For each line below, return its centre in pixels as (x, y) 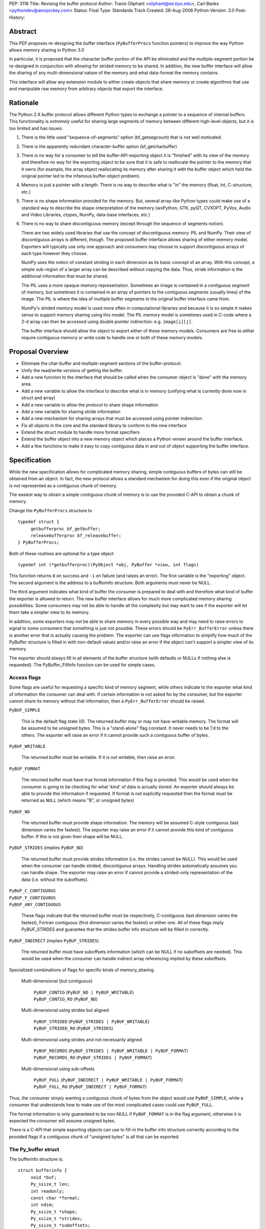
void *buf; (44, 1177)
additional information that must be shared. (65, 276)
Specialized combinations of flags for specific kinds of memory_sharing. (82, 970)
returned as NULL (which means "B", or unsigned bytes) (78, 800)
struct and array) (38, 398)
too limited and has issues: (36, 128)
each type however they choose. (54, 253)
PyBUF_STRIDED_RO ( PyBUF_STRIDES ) (73, 1028)
